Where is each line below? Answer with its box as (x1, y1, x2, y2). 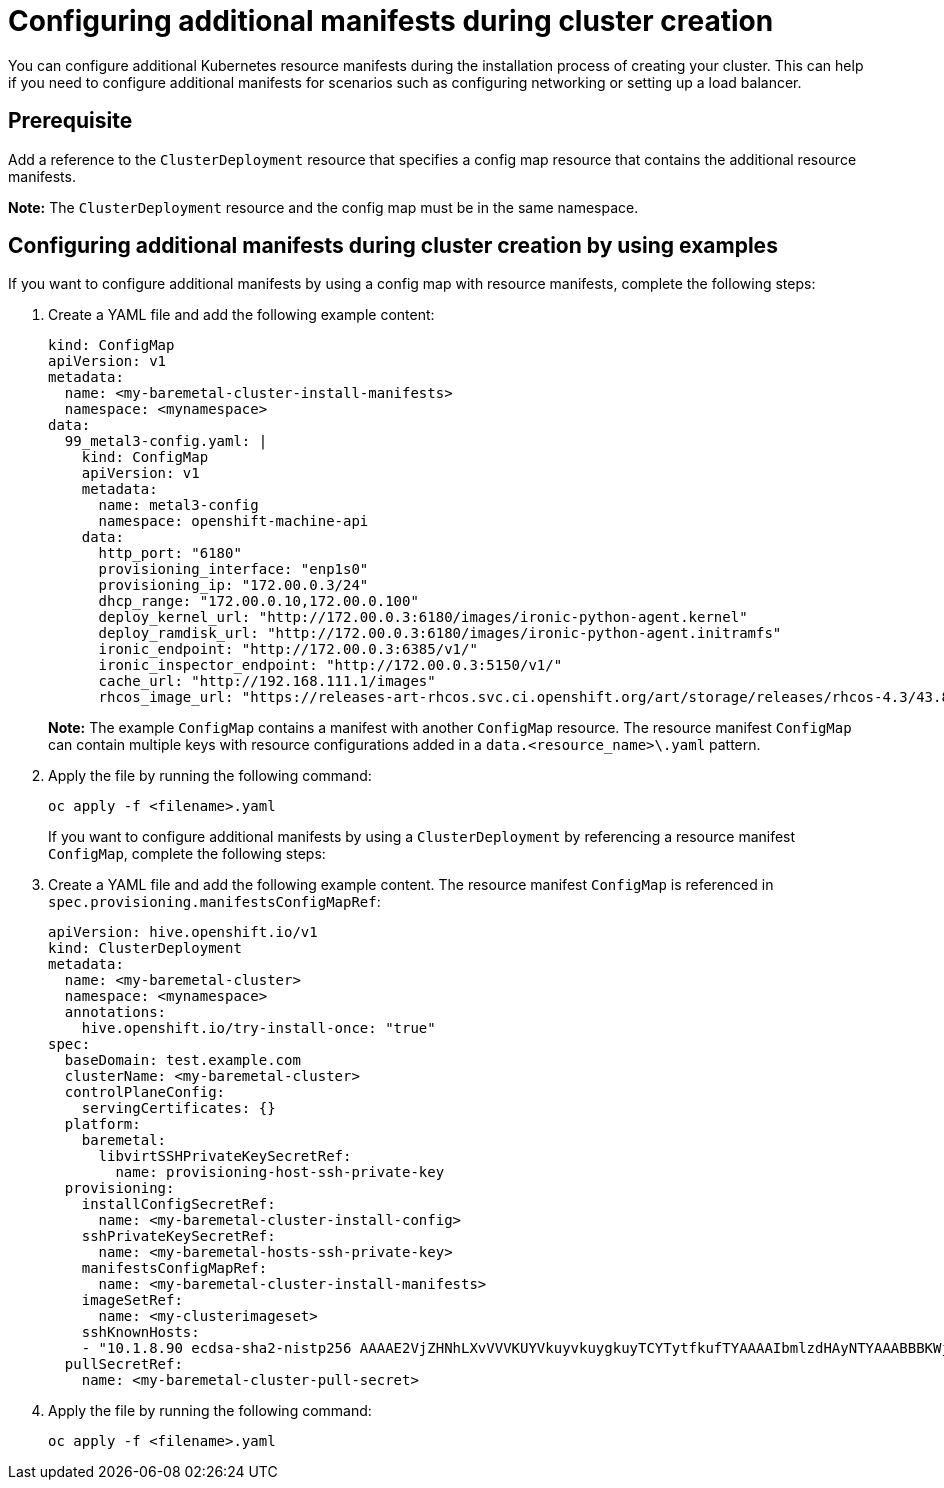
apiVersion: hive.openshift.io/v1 (48, 924, 318, 941)
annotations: (64, 1004, 167, 1021)
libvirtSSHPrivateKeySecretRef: (98, 1148, 352, 1165)
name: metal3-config (98, 497, 259, 514)
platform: (64, 1116, 141, 1133)
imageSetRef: (81, 1292, 183, 1309)
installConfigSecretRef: (81, 1196, 276, 1213)
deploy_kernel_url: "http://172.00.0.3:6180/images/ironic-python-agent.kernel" (98, 609, 748, 626)
